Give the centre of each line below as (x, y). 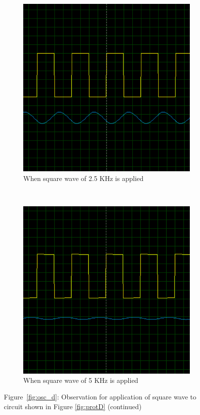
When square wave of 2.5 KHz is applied (84, 178)
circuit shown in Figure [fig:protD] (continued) (73, 406)
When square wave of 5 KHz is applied (81, 380)
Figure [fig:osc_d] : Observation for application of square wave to (100, 396)
